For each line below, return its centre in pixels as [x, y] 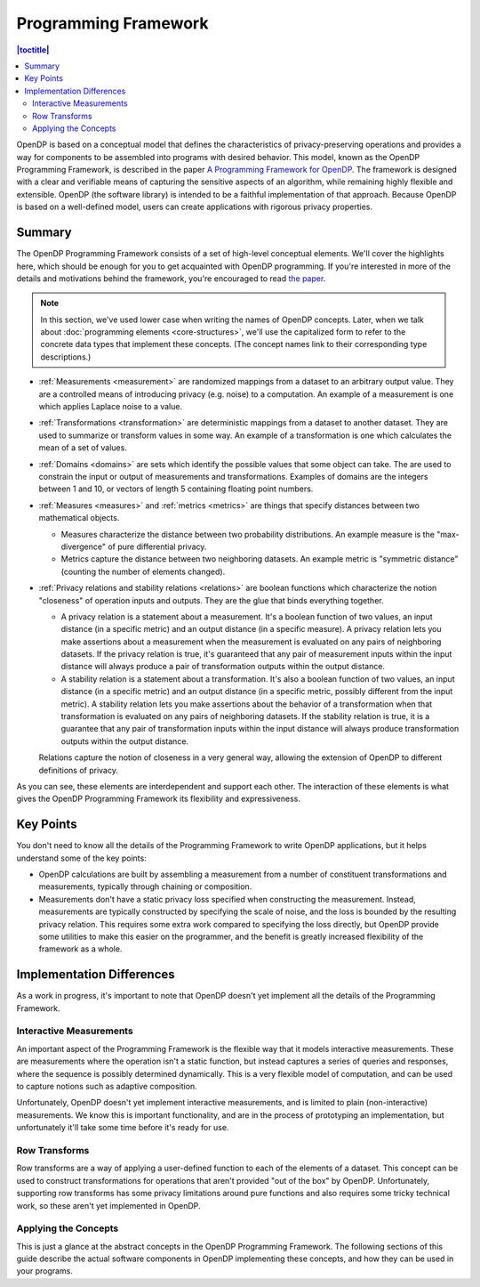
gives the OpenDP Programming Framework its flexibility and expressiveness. [159, 799]
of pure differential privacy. [157, 546]
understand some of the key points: [81, 858]
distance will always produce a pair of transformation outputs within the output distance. [223, 667]
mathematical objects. [79, 518]
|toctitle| [33, 50]
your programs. [44, 1271]
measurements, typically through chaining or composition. [145, 886]
